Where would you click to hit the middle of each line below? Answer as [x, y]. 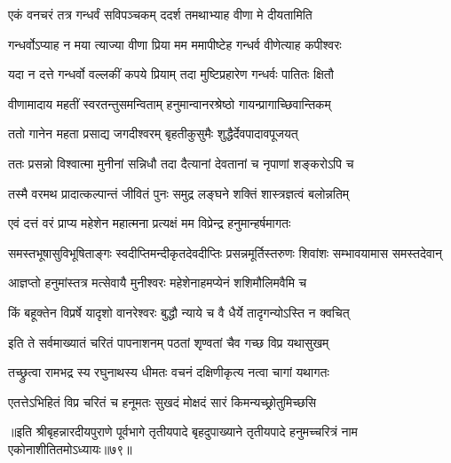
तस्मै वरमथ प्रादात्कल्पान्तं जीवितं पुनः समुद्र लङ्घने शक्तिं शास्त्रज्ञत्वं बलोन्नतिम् [179, 193]
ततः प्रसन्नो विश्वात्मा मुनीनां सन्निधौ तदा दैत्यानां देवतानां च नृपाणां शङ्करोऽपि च [181, 163]
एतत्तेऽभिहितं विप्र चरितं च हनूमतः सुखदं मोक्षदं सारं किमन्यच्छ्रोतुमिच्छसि [162, 401]
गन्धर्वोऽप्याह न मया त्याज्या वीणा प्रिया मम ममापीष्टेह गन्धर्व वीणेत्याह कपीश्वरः [175, 44]
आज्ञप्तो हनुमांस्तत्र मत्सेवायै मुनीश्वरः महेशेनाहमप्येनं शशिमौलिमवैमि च [158, 283]
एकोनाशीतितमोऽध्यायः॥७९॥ [70, 448]
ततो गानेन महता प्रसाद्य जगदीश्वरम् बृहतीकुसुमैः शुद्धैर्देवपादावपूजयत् [153, 133]
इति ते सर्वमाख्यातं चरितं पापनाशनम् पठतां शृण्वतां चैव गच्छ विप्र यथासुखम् [169, 342]
